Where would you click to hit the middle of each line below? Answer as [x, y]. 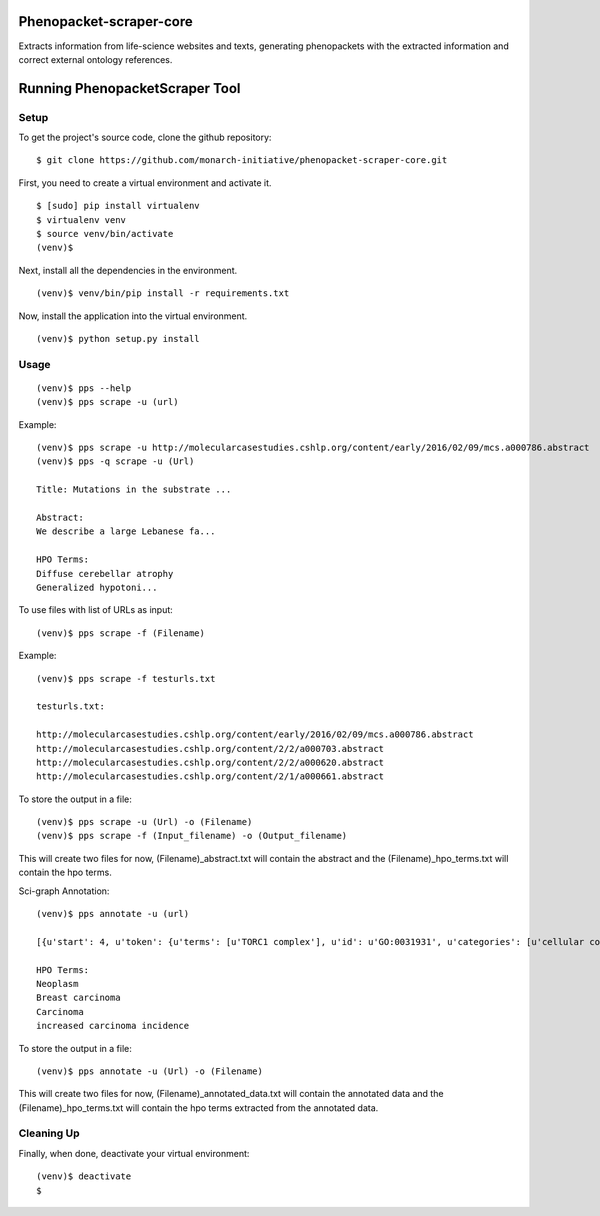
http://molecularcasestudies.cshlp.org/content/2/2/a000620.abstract [210, 762]
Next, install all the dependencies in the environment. [128, 270]
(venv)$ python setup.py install [118, 338]
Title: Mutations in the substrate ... [134, 489]
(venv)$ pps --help [84, 388]
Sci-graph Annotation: [64, 891]
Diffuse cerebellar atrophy [105, 573]
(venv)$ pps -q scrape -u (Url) [115, 461]
